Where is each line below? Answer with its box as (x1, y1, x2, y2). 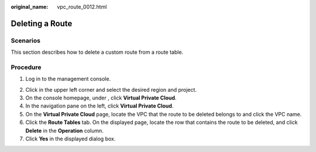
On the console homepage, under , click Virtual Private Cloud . (25, 94, 177, 102)
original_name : (11, 4, 49, 10)
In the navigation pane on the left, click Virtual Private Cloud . (25, 102, 174, 109)
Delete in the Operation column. (25, 127, 104, 134)
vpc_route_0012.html (57, 4, 107, 10)
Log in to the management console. (25, 75, 111, 82)
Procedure (11, 63, 42, 71)
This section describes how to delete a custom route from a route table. (11, 49, 184, 56)
